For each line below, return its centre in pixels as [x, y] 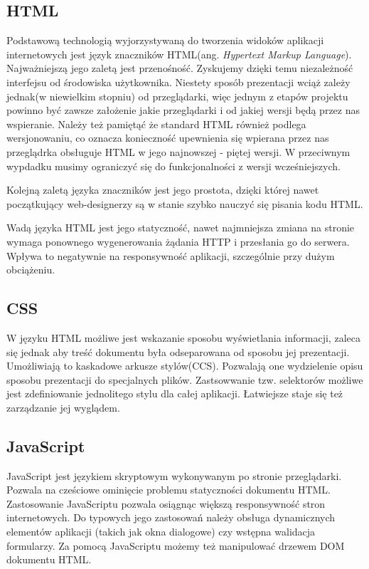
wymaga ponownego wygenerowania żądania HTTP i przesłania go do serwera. [178, 241]
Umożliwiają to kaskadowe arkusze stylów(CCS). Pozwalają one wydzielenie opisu [185, 366]
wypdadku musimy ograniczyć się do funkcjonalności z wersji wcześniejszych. [173, 166]
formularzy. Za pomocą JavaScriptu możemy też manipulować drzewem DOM [176, 545]
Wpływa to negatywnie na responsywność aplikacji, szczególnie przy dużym [171, 255]
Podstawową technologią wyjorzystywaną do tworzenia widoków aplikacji [165, 40]
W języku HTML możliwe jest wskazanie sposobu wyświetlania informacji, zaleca [183, 337]
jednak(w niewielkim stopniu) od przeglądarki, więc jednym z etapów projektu [177, 96]
